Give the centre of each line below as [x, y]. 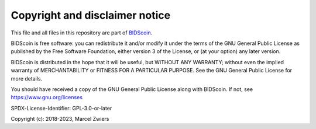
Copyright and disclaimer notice [91, 15]
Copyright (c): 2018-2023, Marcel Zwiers [60, 119]
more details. [27, 78]
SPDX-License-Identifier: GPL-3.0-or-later [61, 108]
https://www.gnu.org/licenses [47, 97]
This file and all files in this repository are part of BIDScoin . [82, 33]
